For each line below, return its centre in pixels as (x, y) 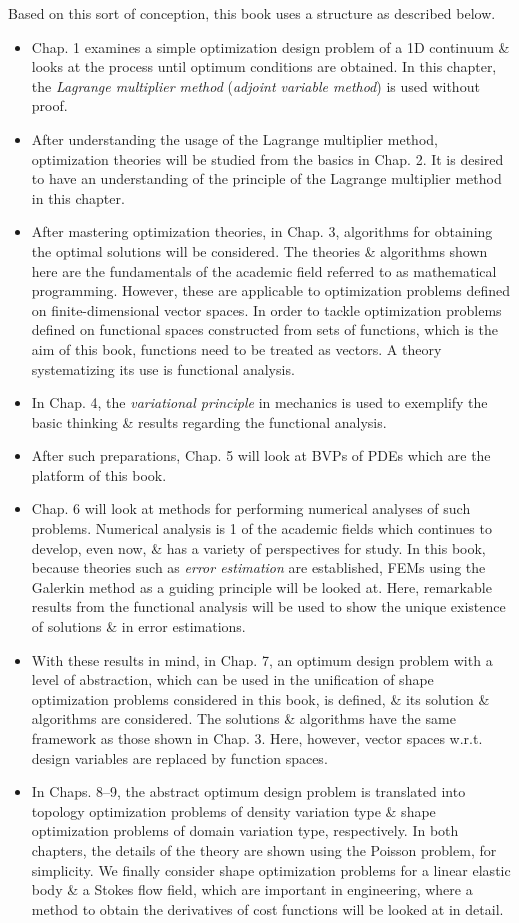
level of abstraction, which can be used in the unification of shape (232, 679)
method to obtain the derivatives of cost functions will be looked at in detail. (267, 908)
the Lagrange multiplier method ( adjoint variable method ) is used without (255, 85)
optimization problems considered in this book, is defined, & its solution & (260, 698)
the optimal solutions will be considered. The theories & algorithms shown (259, 250)
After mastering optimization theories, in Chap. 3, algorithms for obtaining (262, 231)
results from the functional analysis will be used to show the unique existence (268, 606)
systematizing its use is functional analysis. (163, 368)
